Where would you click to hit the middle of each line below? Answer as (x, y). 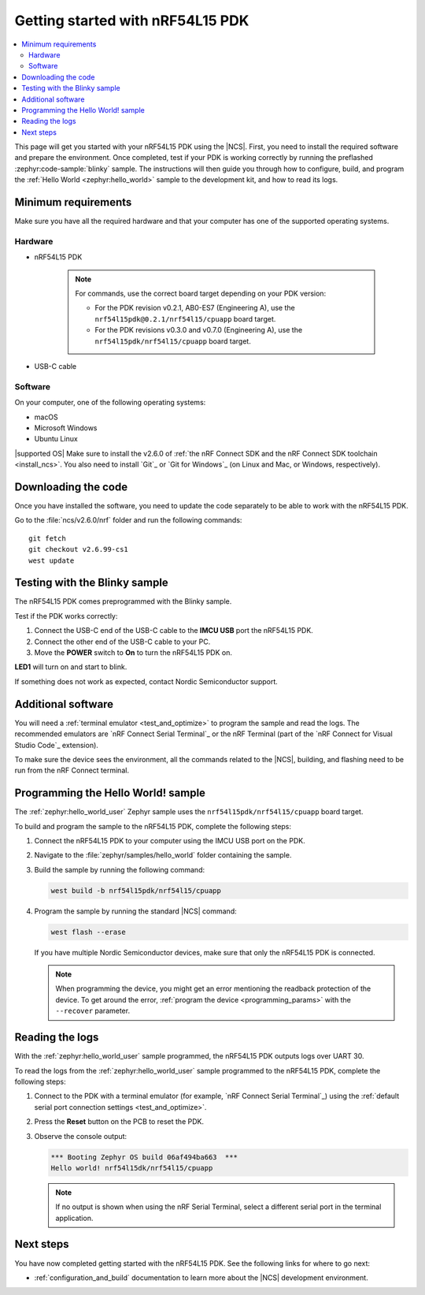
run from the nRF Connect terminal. (72, 770)
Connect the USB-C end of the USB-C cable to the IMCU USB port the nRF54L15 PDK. (174, 631)
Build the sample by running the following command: (119, 869)
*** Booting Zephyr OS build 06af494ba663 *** (144, 1157)
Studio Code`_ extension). (56, 745)
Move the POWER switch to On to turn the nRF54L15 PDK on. (133, 653)
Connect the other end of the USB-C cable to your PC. (122, 642)
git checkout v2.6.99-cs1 (79, 549)
